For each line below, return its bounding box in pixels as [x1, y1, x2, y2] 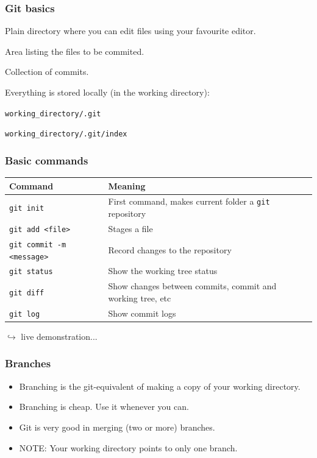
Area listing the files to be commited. [5, 44, 144, 57]
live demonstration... [21, 329, 98, 342]
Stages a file [108, 222, 153, 234]
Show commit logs [108, 306, 176, 319]
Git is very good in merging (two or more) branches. [19, 420, 215, 433]
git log [9, 309, 40, 319]
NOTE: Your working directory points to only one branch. [19, 441, 238, 454]
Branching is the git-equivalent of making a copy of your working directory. [19, 379, 301, 392]
